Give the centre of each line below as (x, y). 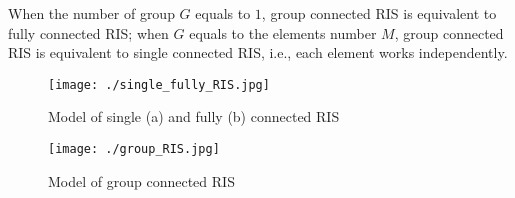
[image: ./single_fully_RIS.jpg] (159, 84)
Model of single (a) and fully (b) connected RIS (194, 116)
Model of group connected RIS (141, 180)
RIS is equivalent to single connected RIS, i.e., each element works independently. (258, 52)
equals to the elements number (283, 32)
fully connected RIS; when (88, 32)
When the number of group (91, 13)
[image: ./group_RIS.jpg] (134, 149)
